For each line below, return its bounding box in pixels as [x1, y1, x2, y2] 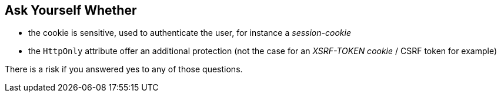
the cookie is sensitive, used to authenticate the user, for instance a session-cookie [28, 28, 351, 38]
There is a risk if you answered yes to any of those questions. [5, 64, 243, 75]
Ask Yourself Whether [5, 3, 137, 18]
